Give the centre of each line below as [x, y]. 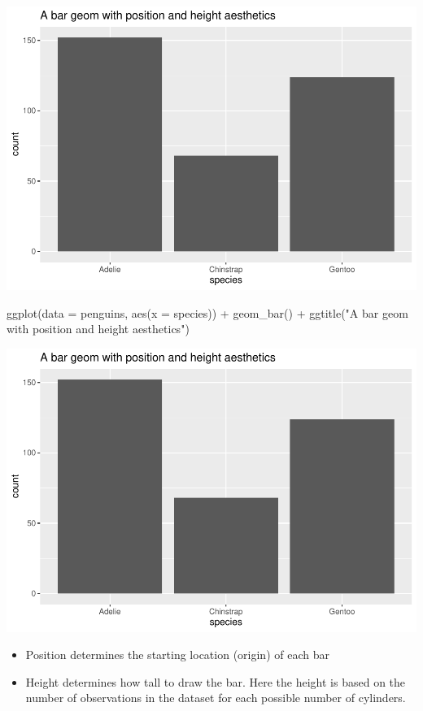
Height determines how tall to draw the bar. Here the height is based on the [216, 681]
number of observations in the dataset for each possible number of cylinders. [216, 698]
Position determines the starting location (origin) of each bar [177, 655]
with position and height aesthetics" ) [98, 329]
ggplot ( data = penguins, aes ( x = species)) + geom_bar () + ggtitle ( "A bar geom [207, 312]
